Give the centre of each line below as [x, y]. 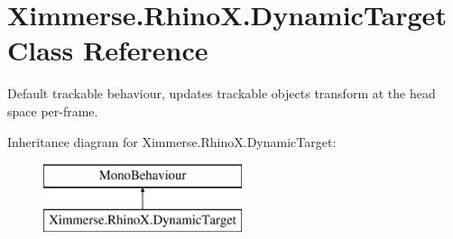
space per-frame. [53, 110]
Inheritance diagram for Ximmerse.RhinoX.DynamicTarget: [172, 141]
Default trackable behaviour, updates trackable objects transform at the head [222, 93]
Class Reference [108, 50]
